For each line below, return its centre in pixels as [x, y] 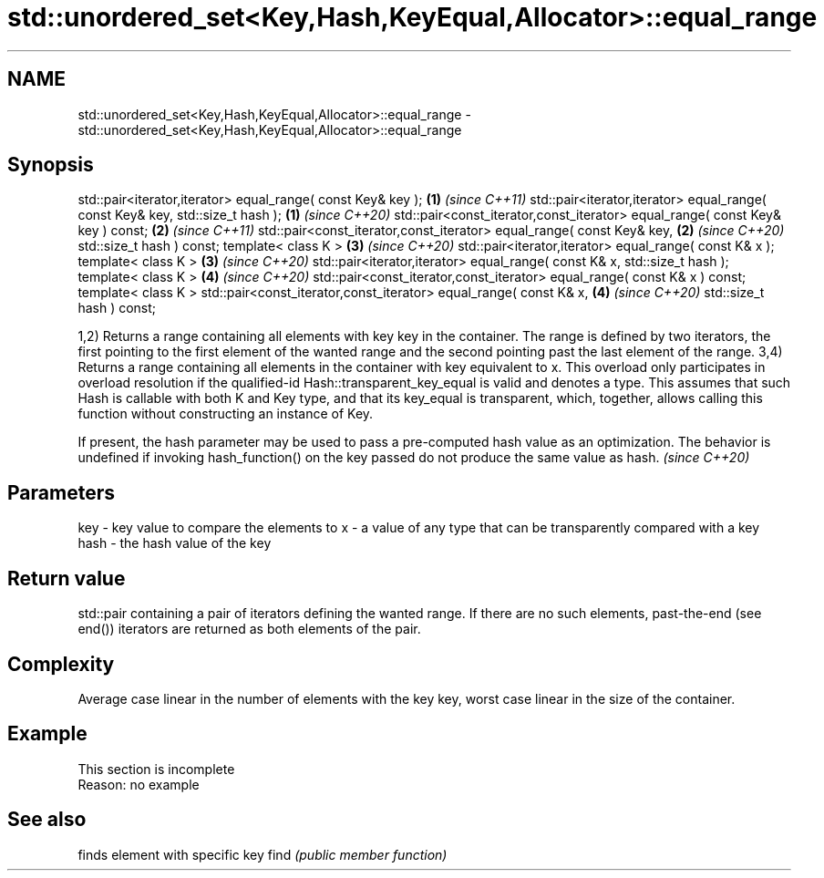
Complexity [61, 664]
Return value [67, 578]
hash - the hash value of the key [175, 543]
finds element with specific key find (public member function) [263, 854]
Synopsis [51, 165]
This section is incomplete [156, 769]
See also [47, 820]
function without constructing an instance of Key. [226, 414]
